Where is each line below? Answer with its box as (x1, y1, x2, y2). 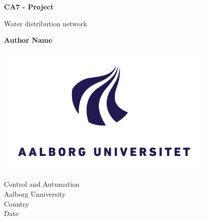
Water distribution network (4, 18, 87, 28)
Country (4, 198, 29, 209)
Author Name (4, 35, 53, 45)
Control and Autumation (4, 179, 80, 189)
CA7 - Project (4, 1, 54, 11)
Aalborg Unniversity (4, 189, 66, 199)
